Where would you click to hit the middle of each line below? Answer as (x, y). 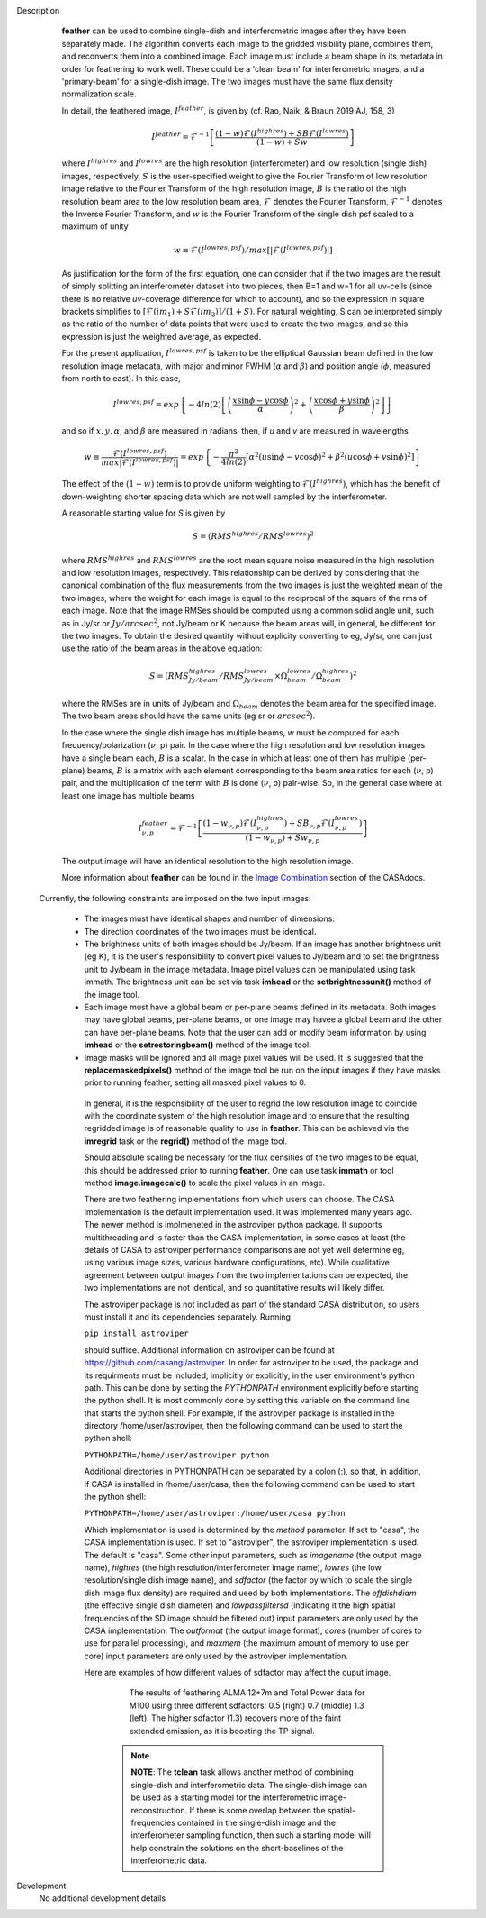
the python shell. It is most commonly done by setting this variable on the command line (247, 1401)
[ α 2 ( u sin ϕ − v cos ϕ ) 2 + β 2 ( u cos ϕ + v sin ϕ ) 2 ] (330, 457)
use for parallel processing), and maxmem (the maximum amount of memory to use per (247, 1643)
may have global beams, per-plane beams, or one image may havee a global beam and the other (263, 1019)
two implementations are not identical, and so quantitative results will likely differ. (235, 1288)
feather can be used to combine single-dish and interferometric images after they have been (234, 31)
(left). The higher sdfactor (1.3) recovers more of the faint (235, 1718)
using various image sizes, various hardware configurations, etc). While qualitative (237, 1263)
